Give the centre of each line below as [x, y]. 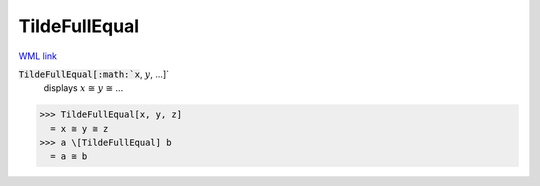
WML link [38, 56]
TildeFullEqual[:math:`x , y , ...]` [94, 74]
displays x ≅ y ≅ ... [83, 88]
